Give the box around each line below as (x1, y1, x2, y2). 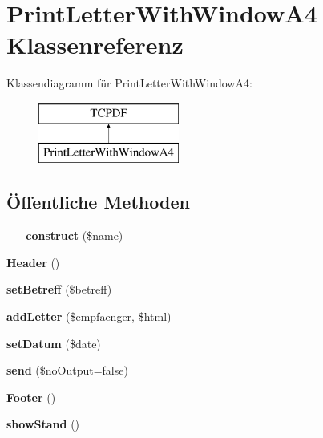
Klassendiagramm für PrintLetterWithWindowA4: (6, 75, 252, 91)
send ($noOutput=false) (6, 362, 128, 379)
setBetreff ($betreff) (6, 281, 112, 298)
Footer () (6, 388, 56, 405)
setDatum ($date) (6, 335, 101, 351)
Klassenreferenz (6, 28, 184, 61)
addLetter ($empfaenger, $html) (6, 308, 172, 325)
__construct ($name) (6, 227, 123, 244)
